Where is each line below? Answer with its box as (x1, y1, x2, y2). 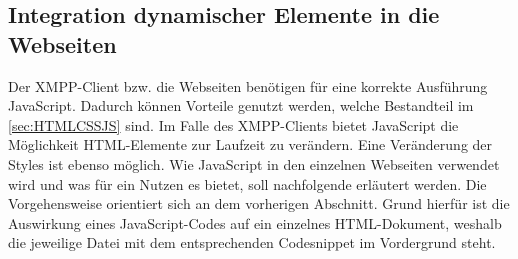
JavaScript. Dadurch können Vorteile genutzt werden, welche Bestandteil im (8, 95, 474, 116)
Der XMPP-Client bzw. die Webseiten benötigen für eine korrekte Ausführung (8, 75, 488, 96)
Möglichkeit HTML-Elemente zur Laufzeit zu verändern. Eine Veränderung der (8, 134, 493, 155)
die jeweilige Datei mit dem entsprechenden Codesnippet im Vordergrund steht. (8, 232, 496, 253)
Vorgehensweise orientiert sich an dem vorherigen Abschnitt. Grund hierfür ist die (8, 193, 510, 214)
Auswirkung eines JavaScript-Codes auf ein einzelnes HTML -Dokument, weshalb (8, 212, 502, 233)
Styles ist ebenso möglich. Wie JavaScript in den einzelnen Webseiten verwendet (8, 153, 500, 174)
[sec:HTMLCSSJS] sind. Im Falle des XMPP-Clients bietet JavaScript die (8, 114, 459, 135)
